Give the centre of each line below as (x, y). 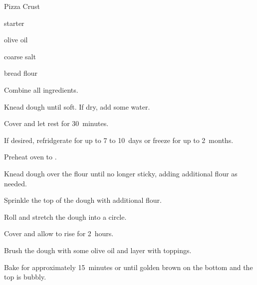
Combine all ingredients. (41, 89)
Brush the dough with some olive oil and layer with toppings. (98, 250)
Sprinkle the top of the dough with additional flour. (83, 200)
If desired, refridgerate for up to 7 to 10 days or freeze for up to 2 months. (119, 140)
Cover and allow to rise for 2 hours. (59, 233)
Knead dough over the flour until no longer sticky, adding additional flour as (121, 173)
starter (14, 23)
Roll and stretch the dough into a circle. (65, 216)
